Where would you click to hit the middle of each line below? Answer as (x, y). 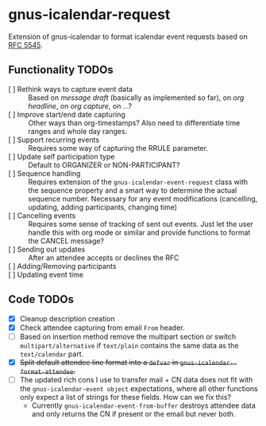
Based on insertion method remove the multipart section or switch (128, 336)
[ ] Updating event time (46, 274)
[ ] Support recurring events (54, 140)
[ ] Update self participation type (62, 156)
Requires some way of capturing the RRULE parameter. (118, 148)
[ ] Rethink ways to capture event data (71, 89)
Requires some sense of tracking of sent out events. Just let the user (141, 224)
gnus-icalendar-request (89, 15)
